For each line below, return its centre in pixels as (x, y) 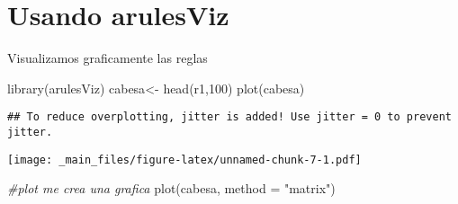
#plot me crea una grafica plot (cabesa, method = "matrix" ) (171, 188)
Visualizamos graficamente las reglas (108, 58)
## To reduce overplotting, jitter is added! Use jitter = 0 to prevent (229, 117)
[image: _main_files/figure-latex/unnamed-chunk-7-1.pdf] (184, 160)
